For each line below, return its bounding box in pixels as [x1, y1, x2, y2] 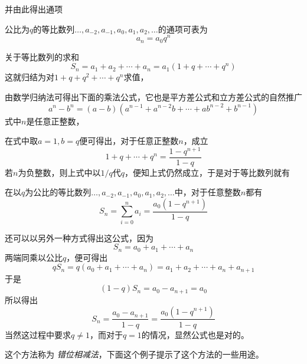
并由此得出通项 [5, 3, 63, 15]
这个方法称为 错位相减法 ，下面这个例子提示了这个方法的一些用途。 [5, 348, 264, 360]
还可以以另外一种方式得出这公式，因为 [5, 231, 153, 244]
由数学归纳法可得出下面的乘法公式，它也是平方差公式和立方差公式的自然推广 [5, 90, 302, 103]
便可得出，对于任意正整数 [79, 135, 179, 147]
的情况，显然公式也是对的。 [141, 328, 249, 340]
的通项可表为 [158, 22, 208, 35]
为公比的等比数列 [25, 186, 92, 198]
